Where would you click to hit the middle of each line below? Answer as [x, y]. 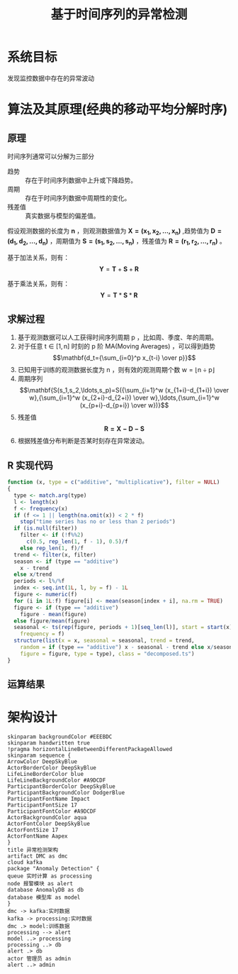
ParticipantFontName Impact [49, 799]
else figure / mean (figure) [52, 621]
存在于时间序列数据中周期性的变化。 [78, 198]
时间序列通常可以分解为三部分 [51, 156]
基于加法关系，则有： [38, 257]
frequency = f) [42, 634]
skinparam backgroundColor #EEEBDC [60, 737]
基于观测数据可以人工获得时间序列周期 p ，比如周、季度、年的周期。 [118, 337]
